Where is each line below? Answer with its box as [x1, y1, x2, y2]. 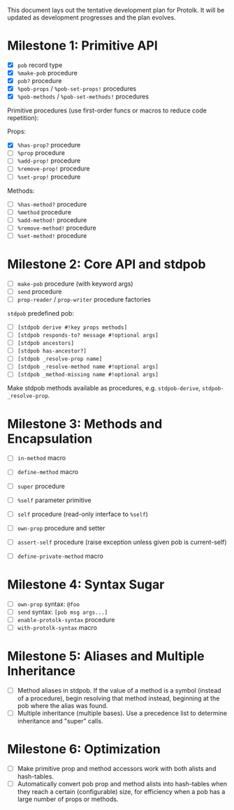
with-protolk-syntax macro [17, 624, 98, 631]
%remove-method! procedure [17, 223, 96, 232]
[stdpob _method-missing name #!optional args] [17, 371, 159, 378]
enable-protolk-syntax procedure [17, 615, 115, 624]
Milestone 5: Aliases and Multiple [7, 649, 205, 664]
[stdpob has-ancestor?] [17, 348, 87, 355]
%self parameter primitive [17, 496, 92, 504]
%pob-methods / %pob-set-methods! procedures [17, 92, 149, 101]
